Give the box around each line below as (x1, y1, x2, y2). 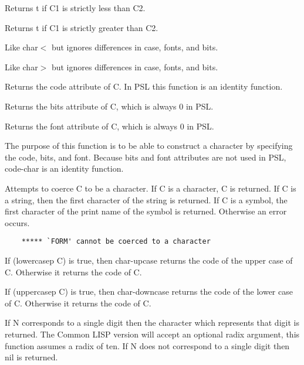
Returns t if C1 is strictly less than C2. (5, 2, 146, 13)
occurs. (5, 216, 30, 228)
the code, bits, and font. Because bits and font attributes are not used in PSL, (5, 151, 286, 163)
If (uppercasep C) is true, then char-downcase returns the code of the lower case (5, 285, 293, 298)
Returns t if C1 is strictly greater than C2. (5, 21, 158, 33)
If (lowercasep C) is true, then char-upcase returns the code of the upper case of (5, 254, 293, 266)
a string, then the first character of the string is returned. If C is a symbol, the (5, 193, 288, 206)
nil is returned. (5, 351, 58, 363)
